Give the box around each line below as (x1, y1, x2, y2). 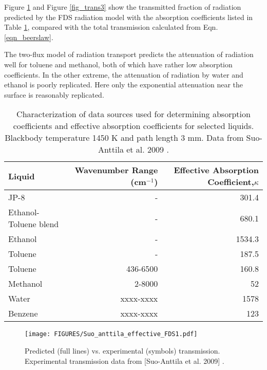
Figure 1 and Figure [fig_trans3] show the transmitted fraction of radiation (4, 2, 241, 12)
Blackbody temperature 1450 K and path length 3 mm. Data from (5, 132, 244, 144)
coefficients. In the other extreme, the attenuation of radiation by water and (4, 69, 243, 80)
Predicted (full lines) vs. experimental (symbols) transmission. (25, 345, 220, 356)
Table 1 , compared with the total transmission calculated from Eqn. (4, 22, 218, 32)
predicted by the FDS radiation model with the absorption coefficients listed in (4, 11, 253, 22)
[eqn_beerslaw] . (4, 31, 53, 42)
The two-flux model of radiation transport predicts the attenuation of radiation (4, 49, 254, 60)
